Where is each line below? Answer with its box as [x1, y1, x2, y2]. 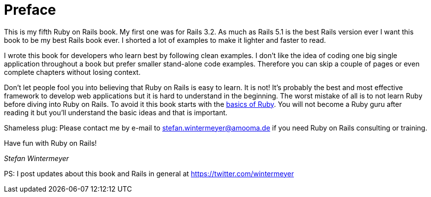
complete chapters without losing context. [4, 67, 141, 76]
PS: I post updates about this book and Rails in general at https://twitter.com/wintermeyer [4, 169, 294, 178]
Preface [4, 1, 56, 18]
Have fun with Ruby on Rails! [4, 138, 97, 147]
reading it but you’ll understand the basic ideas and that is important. [4, 108, 228, 117]
